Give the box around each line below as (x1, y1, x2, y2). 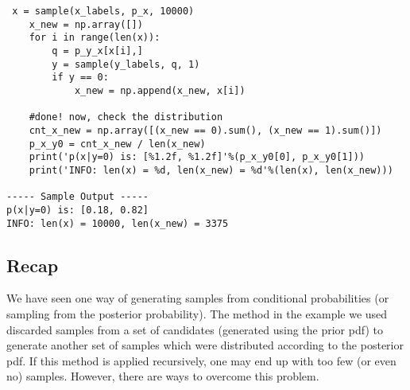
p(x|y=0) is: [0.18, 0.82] (6, 204, 149, 216)
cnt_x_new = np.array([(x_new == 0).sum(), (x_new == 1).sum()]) (29, 124, 382, 136)
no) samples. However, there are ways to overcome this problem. (6, 368, 319, 384)
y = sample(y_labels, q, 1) (52, 58, 200, 70)
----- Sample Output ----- (6, 191, 149, 203)
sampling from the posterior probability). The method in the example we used (6, 305, 388, 322)
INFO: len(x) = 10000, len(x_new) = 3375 (6, 217, 229, 229)
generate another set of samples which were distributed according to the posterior (6, 337, 404, 353)
